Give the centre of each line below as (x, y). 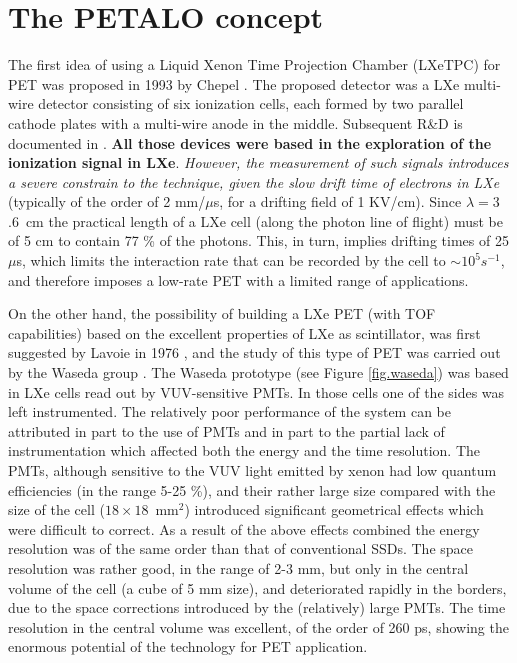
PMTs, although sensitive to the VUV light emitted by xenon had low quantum (252, 470)
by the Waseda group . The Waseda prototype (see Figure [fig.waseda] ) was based (258, 372)
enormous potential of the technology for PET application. (188, 646)
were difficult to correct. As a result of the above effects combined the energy (244, 528)
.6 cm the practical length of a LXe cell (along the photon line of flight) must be (255, 220)
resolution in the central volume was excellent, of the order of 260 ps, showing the (258, 626)
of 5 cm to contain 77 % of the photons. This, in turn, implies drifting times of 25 (258, 240)
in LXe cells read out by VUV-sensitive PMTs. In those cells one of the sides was (256, 391)
